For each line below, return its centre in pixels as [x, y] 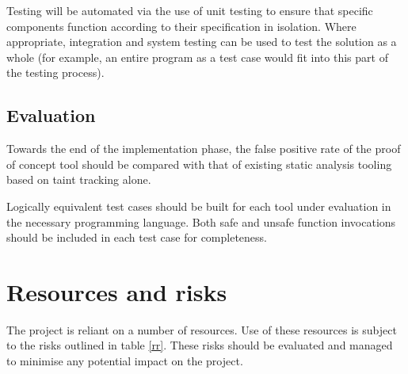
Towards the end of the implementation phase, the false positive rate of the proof [204, 149]
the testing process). [55, 73]
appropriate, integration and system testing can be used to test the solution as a [202, 42]
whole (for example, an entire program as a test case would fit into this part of [197, 57]
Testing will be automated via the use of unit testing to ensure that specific [190, 10]
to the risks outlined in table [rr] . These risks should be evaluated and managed [200, 345]
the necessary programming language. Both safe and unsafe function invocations [201, 221]
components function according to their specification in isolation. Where [181, 26]
